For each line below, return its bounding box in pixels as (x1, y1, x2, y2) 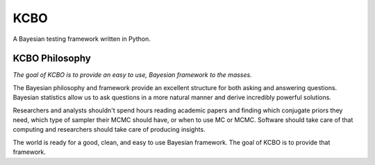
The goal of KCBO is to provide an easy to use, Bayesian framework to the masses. (12, 71, 253, 79)
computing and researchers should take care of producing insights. (12, 125, 206, 134)
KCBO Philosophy (12, 53, 92, 64)
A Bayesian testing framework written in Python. (12, 35, 151, 43)
